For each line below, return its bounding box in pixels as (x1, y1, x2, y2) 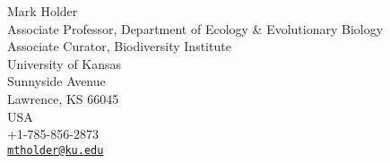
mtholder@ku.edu (7, 143, 104, 157)
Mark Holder (7, 2, 78, 20)
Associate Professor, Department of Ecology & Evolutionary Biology (7, 19, 384, 38)
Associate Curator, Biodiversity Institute (7, 37, 231, 56)
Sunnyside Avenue (7, 72, 106, 90)
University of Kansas (7, 54, 122, 73)
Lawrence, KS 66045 (7, 89, 119, 107)
